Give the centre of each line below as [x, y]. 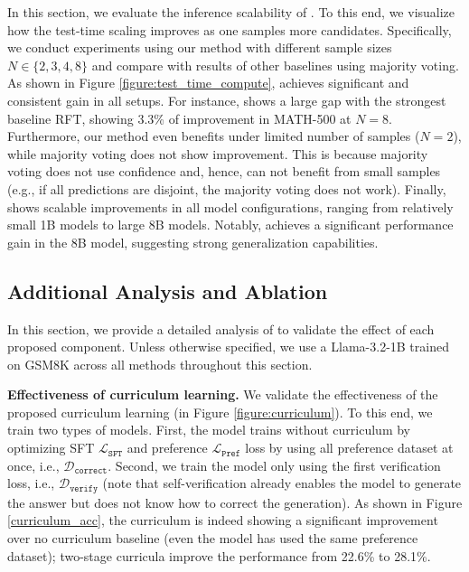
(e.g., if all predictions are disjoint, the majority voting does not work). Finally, [227, 188]
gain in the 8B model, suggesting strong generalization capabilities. [193, 242]
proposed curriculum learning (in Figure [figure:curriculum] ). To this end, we [220, 412]
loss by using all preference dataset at [349, 448]
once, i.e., [33, 465]
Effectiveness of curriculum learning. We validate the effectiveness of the [223, 394]
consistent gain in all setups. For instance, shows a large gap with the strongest [227, 100]
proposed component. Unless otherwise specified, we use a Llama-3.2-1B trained [228, 347]
